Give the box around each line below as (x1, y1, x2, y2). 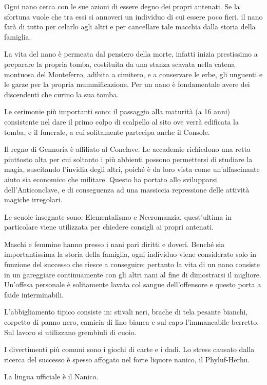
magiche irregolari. (4, 194, 63, 205)
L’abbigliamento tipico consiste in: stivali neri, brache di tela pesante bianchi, (4, 306, 248, 317)
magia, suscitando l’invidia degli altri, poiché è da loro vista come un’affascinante (4, 164, 260, 174)
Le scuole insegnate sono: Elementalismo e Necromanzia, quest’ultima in (4, 211, 232, 222)
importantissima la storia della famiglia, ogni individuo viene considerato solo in (4, 249, 256, 259)
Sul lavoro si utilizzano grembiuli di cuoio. (4, 326, 137, 337)
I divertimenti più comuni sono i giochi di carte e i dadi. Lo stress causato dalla (4, 344, 255, 355)
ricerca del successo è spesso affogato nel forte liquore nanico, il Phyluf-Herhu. (4, 354, 250, 364)
